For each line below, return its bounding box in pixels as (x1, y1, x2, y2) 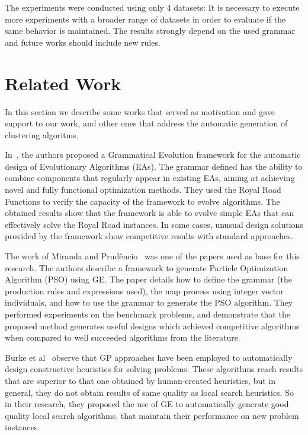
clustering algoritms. (5, 128, 79, 141)
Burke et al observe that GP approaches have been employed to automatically (5, 351, 293, 363)
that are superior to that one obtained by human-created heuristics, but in (5, 374, 276, 386)
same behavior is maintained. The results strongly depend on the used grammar (5, 24, 295, 37)
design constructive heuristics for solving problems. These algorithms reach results (5, 363, 303, 375)
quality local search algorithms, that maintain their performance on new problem (5, 409, 299, 421)
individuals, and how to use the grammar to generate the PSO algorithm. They (5, 296, 293, 309)
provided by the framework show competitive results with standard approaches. (5, 230, 293, 242)
